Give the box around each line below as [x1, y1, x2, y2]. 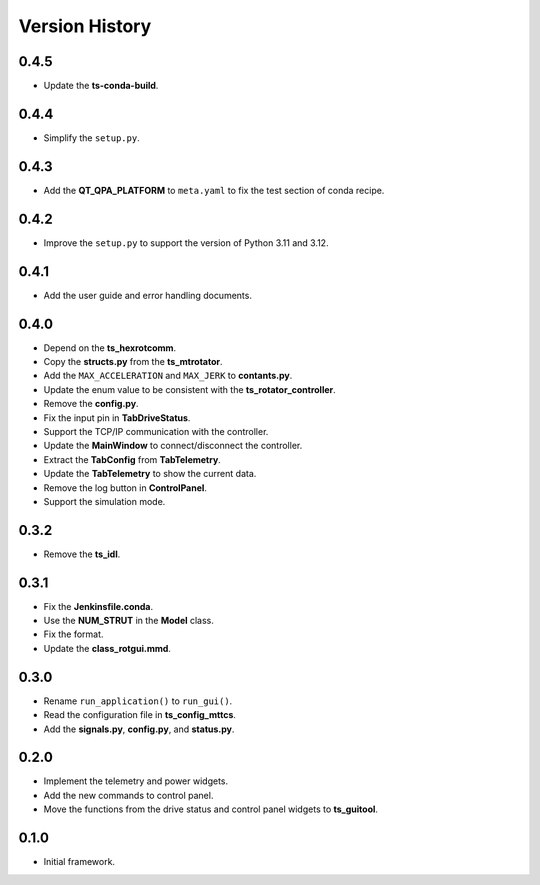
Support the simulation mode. [43, 495, 166, 507]
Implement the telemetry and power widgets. [43, 775, 229, 787]
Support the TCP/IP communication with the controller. [43, 425, 269, 437]
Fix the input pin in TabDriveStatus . [43, 411, 191, 424]
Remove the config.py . [43, 398, 139, 410]
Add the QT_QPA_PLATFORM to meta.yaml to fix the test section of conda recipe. [43, 184, 385, 196]
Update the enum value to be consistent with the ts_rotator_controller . [43, 383, 337, 395]
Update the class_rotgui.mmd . [43, 642, 172, 654]
